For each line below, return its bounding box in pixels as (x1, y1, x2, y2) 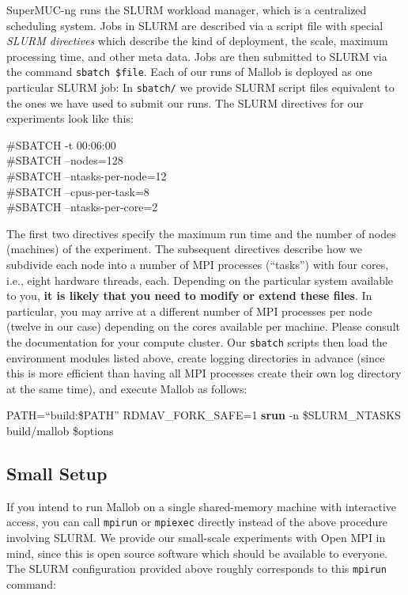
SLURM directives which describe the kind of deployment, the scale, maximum (6, 32, 388, 49)
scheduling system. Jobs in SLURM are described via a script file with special (6, 17, 383, 33)
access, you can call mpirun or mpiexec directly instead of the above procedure (6, 514, 387, 530)
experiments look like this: (6, 110, 134, 127)
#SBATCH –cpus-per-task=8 (6, 183, 149, 199)
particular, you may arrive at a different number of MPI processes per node (6, 302, 372, 319)
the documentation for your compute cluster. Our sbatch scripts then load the (6, 334, 387, 350)
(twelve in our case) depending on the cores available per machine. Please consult (6, 318, 400, 335)
